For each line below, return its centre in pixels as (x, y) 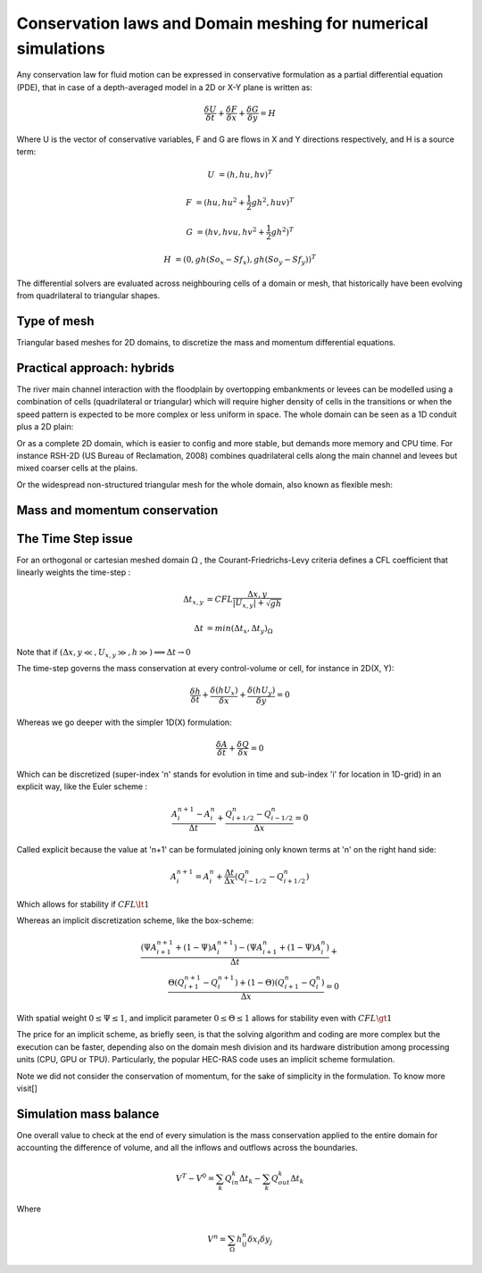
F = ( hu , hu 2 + (216, 201)
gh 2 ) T (283, 231)
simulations (61, 48)
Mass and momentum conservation (117, 510)
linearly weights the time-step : (74, 572)
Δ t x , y (194, 600)
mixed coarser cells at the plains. (77, 468)
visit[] (27, 1088)
